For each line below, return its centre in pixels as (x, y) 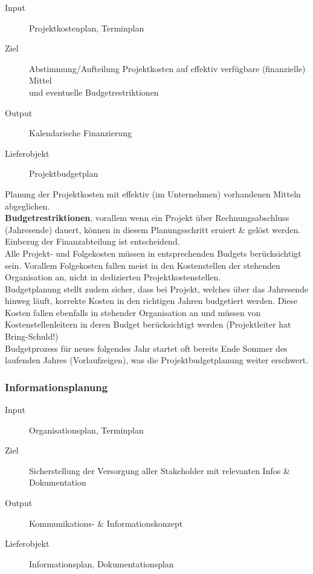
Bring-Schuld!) (32, 336)
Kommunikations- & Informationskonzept (106, 523)
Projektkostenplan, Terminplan (87, 28)
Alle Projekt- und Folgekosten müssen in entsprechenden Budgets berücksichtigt (153, 253)
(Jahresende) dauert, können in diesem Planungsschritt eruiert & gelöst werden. (153, 229)
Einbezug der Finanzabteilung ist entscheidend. (92, 241)
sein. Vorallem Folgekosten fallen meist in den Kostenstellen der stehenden (143, 265)
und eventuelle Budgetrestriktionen (94, 92)
